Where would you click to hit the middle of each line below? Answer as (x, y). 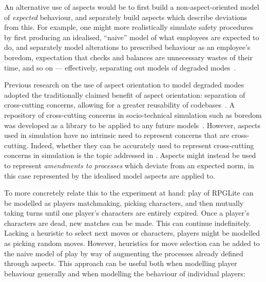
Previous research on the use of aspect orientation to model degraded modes (124, 85)
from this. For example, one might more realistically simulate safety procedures (129, 27)
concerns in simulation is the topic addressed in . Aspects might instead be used (130, 155)
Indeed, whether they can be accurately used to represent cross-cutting (142, 145)
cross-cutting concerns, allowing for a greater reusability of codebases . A (120, 105)
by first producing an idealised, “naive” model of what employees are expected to (132, 37)
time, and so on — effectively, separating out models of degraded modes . (120, 67)
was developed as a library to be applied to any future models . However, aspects (132, 125)
